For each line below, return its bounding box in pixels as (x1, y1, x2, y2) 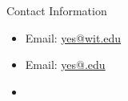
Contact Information (6, 2, 107, 18)
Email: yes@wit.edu (25, 29, 122, 46)
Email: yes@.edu (25, 56, 106, 73)
